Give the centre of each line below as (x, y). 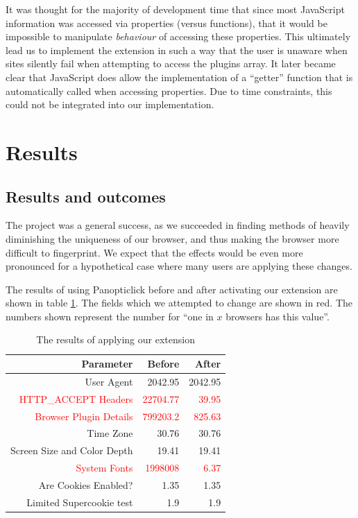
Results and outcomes (86, 196)
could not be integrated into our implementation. (110, 104)
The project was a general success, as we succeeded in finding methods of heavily (178, 225)
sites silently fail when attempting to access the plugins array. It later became (171, 63)
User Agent (109, 381)
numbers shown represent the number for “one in (110, 316)
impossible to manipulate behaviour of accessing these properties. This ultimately (178, 36)
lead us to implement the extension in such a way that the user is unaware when (177, 50)
